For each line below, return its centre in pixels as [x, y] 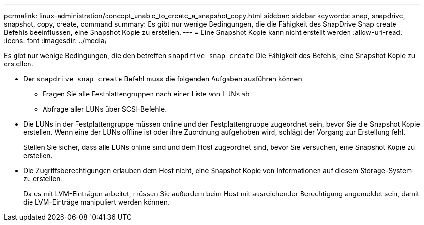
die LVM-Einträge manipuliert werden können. [96, 202]
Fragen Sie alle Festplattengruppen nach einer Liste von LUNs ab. [147, 94]
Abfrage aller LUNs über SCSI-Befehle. [105, 109]
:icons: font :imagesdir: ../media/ [55, 40]
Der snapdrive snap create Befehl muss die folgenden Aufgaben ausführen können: [164, 79]
